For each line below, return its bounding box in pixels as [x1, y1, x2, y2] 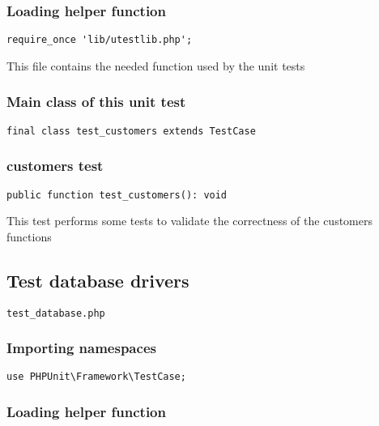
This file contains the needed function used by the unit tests [6, 57, 305, 74]
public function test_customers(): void [6, 189, 228, 201]
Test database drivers [6, 267, 189, 292]
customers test [6, 155, 104, 176]
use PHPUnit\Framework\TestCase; [6, 371, 186, 383]
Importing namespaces [6, 338, 156, 358]
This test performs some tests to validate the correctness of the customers [6, 212, 373, 229]
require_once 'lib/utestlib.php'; [6, 34, 193, 46]
